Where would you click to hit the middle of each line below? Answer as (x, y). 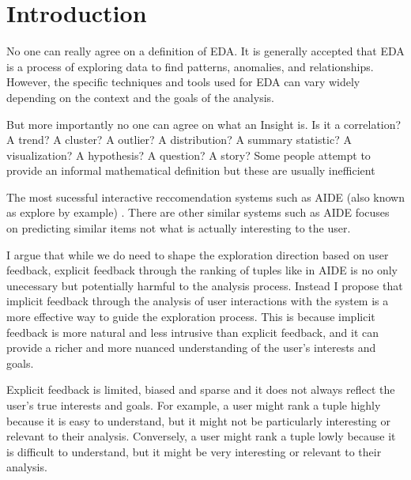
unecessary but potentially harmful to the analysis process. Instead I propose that (205, 285)
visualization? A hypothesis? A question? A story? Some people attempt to (189, 155)
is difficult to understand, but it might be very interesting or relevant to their (194, 451)
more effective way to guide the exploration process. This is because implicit (191, 317)
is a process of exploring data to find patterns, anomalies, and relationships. (190, 66)
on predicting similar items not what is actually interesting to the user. (179, 228)
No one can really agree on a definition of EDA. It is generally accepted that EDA (205, 51)
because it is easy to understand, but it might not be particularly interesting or (198, 420)
